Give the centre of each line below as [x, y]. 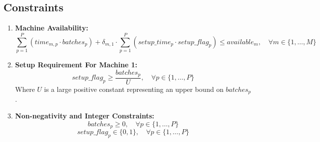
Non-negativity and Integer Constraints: [85, 116]
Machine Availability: [52, 28]
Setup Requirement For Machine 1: [76, 64]
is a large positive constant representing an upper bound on [134, 89]
